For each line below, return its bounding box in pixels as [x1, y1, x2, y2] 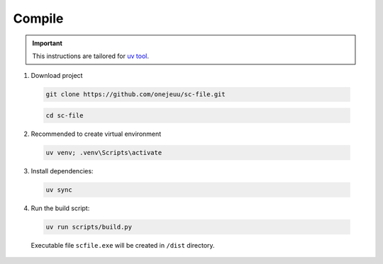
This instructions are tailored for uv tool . [32, 52, 149, 60]
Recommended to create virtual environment [30, 130, 162, 138]
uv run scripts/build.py [45, 223, 133, 231]
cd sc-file [45, 111, 84, 120]
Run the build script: [30, 204, 90, 212]
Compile [13, 11, 64, 26]
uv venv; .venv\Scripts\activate [45, 149, 162, 156]
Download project [30, 71, 83, 80]
